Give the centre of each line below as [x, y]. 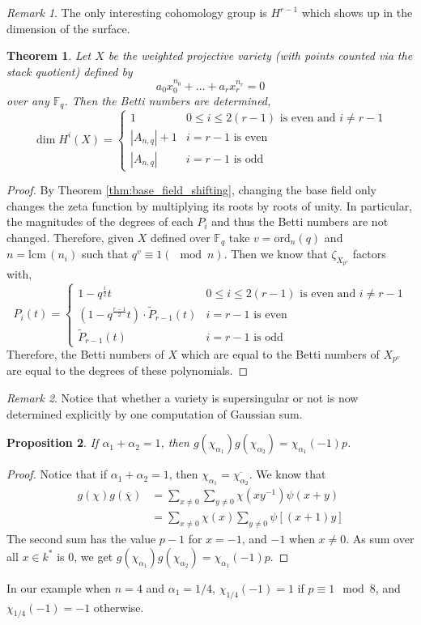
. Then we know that [276, 254]
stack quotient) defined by [70, 71]
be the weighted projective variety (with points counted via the [260, 55]
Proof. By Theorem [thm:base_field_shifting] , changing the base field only [191, 190]
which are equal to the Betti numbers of [280, 354]
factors [369, 254]
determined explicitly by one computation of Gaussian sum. [155, 413]
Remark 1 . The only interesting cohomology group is [137, 12]
